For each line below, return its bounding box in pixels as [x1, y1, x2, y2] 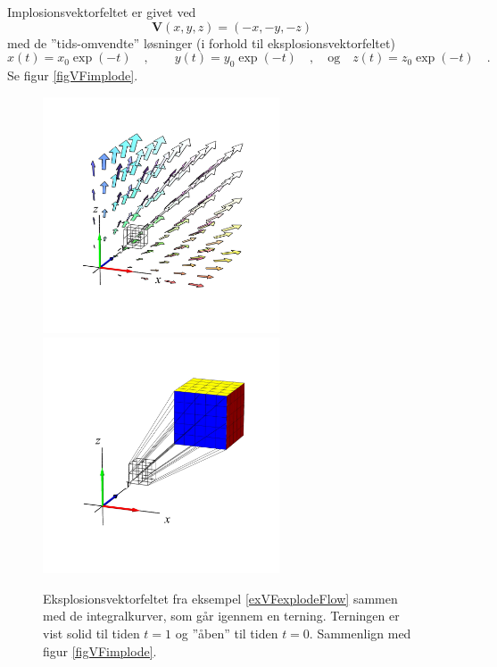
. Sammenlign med [309, 624, 411, 643]
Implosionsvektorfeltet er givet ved [7, 3, 196, 21]
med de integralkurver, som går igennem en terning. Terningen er [43, 606, 400, 625]
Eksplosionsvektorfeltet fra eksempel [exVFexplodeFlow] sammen [43, 588, 398, 607]
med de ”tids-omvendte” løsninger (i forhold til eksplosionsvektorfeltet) [7, 33, 395, 52]
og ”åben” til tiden [175, 624, 278, 643]
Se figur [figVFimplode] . [7, 65, 138, 84]
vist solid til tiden [43, 624, 140, 643]
